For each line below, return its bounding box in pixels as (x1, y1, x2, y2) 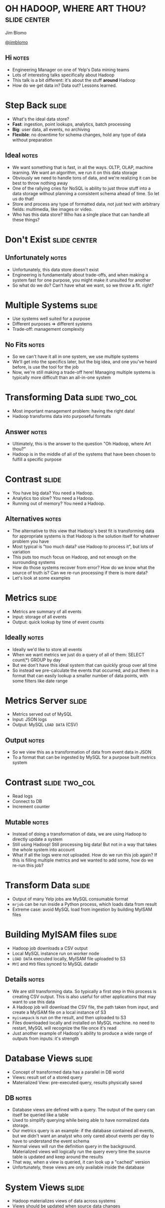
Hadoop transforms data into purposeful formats (12, 414, 111, 419)
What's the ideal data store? (12, 116, 69, 122)
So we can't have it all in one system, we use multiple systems (12, 353, 139, 360)
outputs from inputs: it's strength (12, 1035, 79, 1041)
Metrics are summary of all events (12, 608, 82, 614)
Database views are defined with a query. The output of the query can (12, 1107, 155, 1113)
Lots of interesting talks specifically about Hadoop (12, 72, 115, 78)
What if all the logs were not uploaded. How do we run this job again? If (12, 852, 158, 858)
